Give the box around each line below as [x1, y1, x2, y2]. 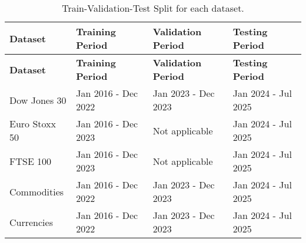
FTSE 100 [9, 154, 52, 168]
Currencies [9, 215, 53, 229]
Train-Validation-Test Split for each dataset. [62, 1, 244, 15]
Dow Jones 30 [9, 93, 66, 107]
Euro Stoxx [9, 117, 56, 130]
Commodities [9, 184, 64, 198]
